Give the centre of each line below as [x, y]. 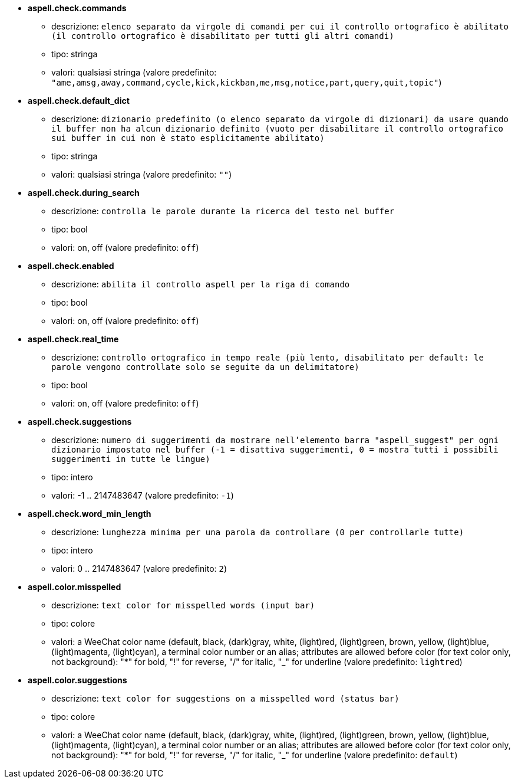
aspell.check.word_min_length [90, 514]
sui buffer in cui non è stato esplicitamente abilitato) [188, 138]
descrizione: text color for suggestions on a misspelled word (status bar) [225, 698]
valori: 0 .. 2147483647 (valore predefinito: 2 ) [139, 569]
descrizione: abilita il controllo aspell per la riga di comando [201, 284]
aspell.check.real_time [73, 339]
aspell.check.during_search [84, 193]
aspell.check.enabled [71, 266]
